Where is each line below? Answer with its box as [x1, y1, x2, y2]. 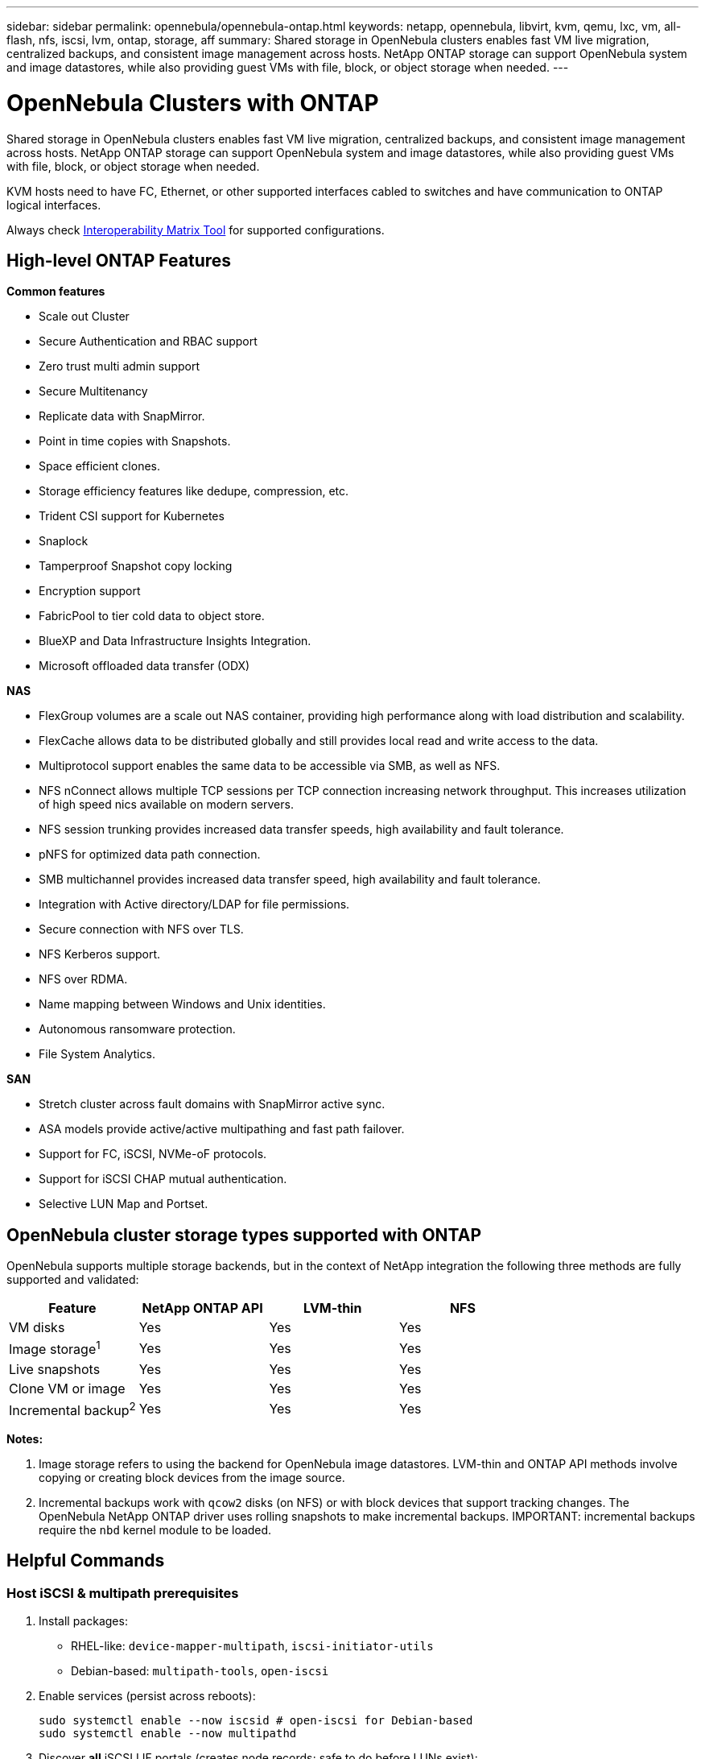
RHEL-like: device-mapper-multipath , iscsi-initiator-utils [71, 1639, 434, 1653]
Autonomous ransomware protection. [39, 1022, 236, 1037]
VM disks [9, 1319, 65, 1336]
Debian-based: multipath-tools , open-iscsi [71, 1664, 329, 1678]
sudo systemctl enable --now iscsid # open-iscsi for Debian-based [39, 1714, 473, 1728]
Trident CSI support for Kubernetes [39, 509, 225, 524]
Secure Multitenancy [39, 384, 148, 399]
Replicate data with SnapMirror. [39, 409, 205, 424]
